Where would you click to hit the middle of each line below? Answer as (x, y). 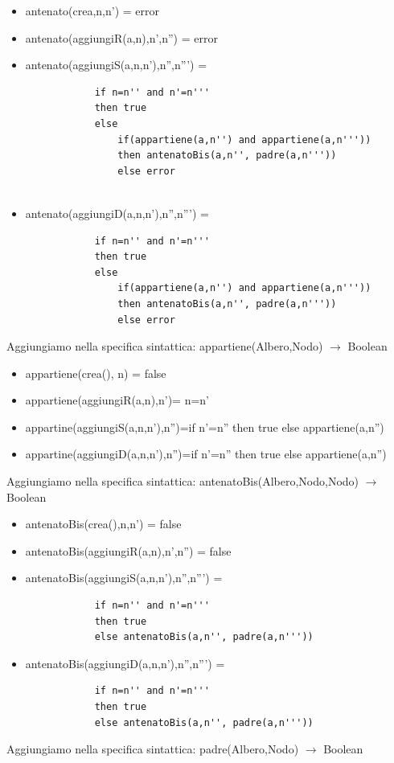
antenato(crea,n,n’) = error (92, 10)
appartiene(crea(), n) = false (96, 373)
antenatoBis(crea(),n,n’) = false (103, 524)
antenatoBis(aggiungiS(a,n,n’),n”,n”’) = (124, 578)
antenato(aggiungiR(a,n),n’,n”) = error (121, 37)
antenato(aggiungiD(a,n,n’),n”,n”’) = (117, 213)
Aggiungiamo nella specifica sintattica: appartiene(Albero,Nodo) (165, 346)
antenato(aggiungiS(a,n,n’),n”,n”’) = (116, 65)
